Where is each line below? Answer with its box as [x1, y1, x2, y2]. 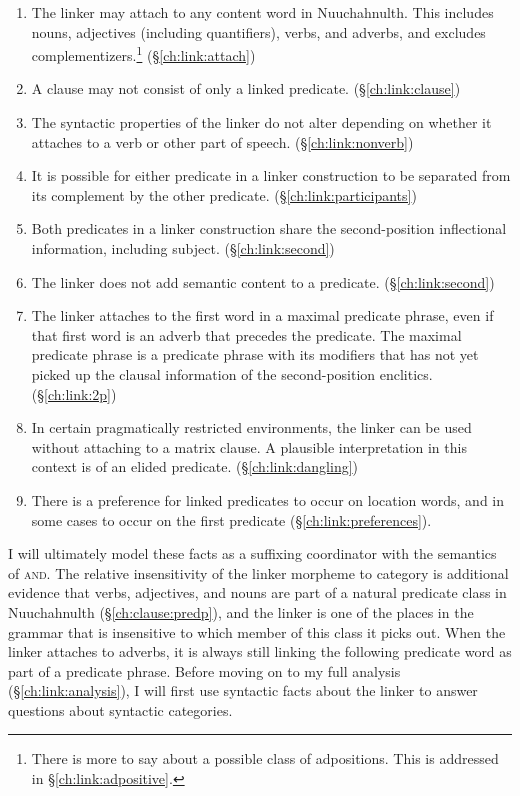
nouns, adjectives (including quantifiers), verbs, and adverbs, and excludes [31, 21, 486, 42]
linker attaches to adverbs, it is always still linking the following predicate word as [8, 641, 512, 662]
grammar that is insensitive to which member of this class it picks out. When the [8, 621, 506, 642]
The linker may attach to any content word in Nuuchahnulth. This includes [31, 2, 494, 22]
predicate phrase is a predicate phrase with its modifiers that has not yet [31, 344, 479, 365]
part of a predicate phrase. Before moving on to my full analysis [8, 660, 401, 681]
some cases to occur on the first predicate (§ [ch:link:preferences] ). [31, 509, 432, 530]
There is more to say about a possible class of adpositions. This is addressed [31, 748, 499, 769]
